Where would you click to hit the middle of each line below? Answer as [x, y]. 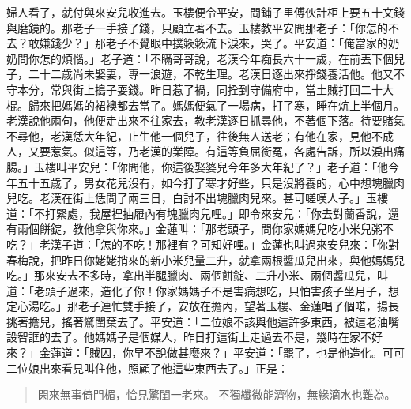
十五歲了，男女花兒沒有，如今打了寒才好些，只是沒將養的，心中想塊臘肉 [216, 182]
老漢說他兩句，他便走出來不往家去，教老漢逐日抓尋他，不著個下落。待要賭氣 [205, 120]
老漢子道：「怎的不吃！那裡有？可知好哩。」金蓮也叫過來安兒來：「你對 [219, 244]
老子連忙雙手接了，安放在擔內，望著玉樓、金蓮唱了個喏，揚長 [238, 306]
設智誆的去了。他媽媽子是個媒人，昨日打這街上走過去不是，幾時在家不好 [194, 337]
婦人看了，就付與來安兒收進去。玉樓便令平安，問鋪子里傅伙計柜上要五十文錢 [205, 12]
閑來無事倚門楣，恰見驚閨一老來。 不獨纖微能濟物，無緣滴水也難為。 [217, 394]
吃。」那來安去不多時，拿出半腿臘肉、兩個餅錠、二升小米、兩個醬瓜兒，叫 [197, 275]
